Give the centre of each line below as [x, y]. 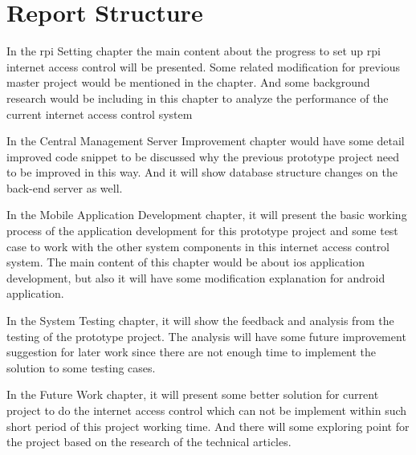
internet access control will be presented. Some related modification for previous [204, 66]
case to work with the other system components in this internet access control [198, 246]
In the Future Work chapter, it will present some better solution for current [193, 394]
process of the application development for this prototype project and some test [202, 231]
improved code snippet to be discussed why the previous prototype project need [203, 156]
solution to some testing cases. [81, 367]
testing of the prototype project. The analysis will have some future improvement [206, 336]
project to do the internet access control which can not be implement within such [207, 410]
